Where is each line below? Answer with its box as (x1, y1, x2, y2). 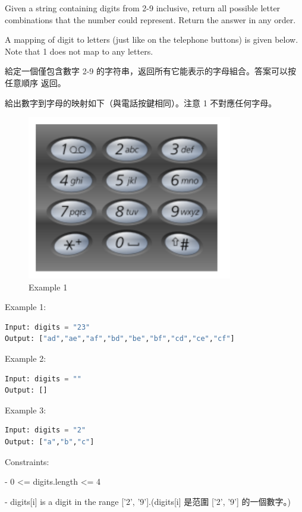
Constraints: (5, 455, 49, 467)
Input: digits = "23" (5, 323, 90, 331)
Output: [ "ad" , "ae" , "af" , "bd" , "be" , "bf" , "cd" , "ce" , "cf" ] (5, 334, 235, 343)
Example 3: (5, 403, 46, 416)
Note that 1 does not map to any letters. (5, 45, 153, 57)
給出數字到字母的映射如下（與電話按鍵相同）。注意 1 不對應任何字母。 (5, 96, 277, 109)
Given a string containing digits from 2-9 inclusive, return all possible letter (5, 2, 281, 14)
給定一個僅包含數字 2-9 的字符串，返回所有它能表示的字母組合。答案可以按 (5, 65, 296, 77)
